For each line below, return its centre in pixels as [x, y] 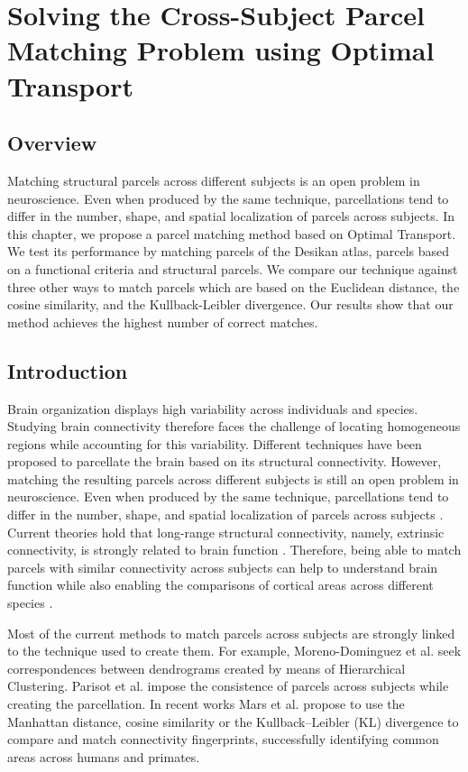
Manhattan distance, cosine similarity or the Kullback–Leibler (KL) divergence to [233, 721]
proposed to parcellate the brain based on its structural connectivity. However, [225, 461]
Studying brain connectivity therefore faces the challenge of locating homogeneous [234, 426]
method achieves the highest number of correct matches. [163, 322]
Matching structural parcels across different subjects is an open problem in [214, 180]
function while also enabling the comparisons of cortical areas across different [220, 585]
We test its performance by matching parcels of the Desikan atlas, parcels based [229, 251]
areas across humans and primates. [104, 756]
